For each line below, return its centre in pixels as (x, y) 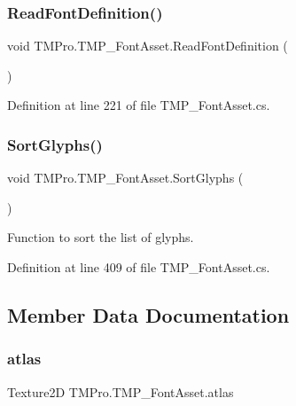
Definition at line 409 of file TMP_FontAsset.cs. (139, 267)
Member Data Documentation (148, 314)
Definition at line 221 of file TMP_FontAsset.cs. (139, 105)
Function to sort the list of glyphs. (101, 237)
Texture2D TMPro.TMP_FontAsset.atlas (121, 391)
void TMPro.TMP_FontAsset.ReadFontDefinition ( (148, 46)
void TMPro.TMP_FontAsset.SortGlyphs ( (125, 178)
